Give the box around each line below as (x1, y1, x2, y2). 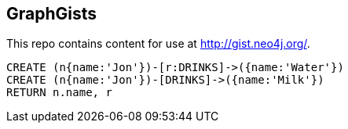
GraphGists (6, 4, 97, 23)
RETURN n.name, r (6, 86, 112, 99)
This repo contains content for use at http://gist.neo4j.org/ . (6, 37, 310, 51)
